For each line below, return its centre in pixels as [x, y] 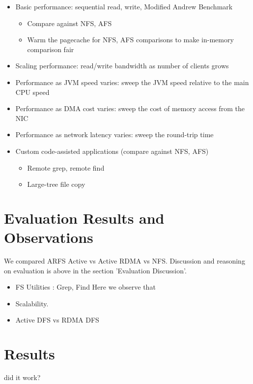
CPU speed [32, 92]
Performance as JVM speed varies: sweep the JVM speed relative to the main [132, 82]
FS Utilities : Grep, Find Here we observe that [85, 287]
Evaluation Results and [84, 218]
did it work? [22, 377]
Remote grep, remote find [66, 167]
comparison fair [51, 49]
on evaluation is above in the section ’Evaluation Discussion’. [95, 270]
